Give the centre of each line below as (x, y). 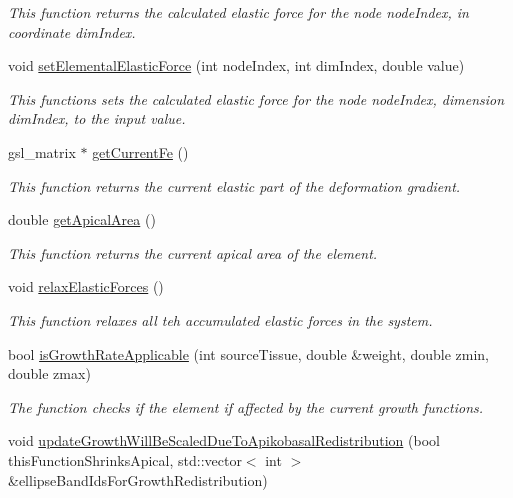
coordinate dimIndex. (72, 31)
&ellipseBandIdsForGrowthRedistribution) (138, 479)
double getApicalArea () (82, 219)
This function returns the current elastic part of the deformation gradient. (234, 185)
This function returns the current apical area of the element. (193, 252)
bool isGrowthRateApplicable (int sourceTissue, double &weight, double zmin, (248, 353)
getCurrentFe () (140, 151)
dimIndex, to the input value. (97, 118)
